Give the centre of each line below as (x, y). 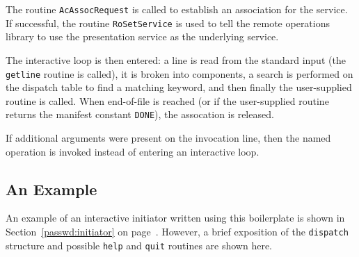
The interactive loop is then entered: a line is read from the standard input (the (176, 59)
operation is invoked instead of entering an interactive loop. (133, 151)
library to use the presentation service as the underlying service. (142, 36)
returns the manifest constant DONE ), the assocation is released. (140, 114)
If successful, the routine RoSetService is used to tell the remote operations (168, 23)
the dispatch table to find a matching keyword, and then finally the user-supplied (179, 87)
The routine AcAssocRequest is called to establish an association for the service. (177, 9)
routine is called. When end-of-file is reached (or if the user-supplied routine (167, 100)
